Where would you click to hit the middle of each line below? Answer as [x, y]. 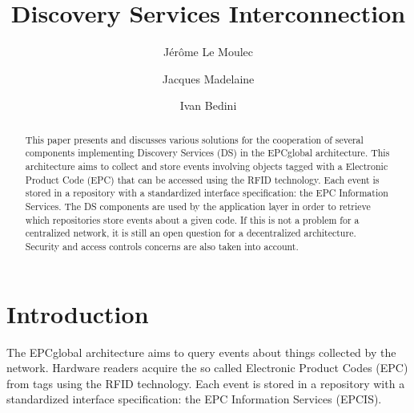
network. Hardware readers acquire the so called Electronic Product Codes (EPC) [207, 368]
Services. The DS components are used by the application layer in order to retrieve [198, 206]
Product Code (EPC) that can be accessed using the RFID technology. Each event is [202, 179]
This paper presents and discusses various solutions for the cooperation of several [194, 139]
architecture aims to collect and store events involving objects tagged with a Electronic [207, 166]
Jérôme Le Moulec [208, 52]
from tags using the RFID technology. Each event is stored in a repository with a [206, 383]
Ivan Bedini [208, 105]
